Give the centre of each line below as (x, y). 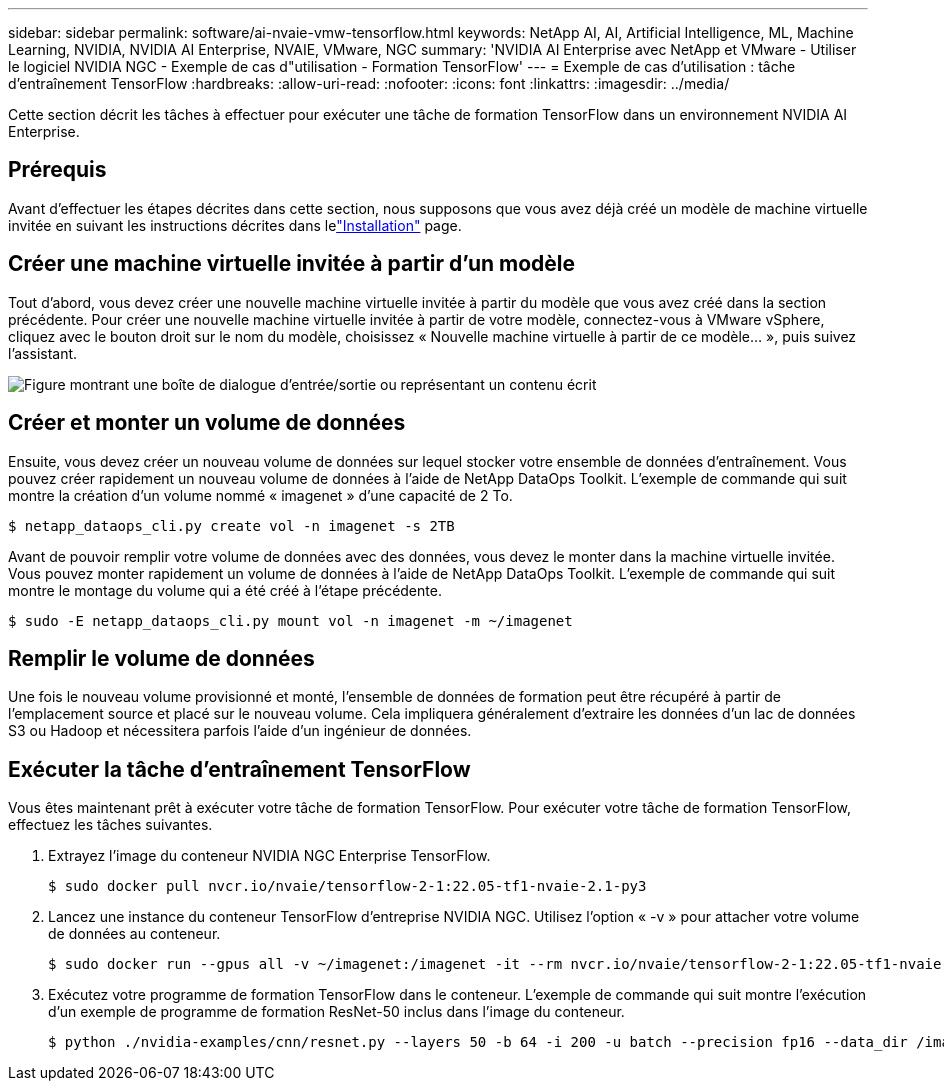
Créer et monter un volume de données (207, 423)
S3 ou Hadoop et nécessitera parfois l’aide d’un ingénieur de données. (240, 731)
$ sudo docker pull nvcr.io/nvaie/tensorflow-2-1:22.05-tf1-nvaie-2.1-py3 (347, 886)
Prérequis (57, 170)
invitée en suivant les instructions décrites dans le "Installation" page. (235, 225)
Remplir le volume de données (161, 658)
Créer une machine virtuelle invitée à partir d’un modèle (292, 264)
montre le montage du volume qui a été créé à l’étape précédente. (225, 590)
